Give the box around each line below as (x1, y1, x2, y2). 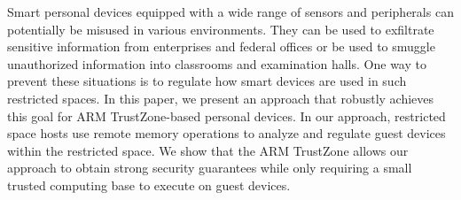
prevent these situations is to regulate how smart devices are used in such (7, 72, 407, 90)
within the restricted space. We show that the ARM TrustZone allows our (7, 141, 409, 159)
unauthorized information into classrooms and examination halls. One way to (7, 54, 426, 73)
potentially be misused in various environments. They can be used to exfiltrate (7, 19, 434, 38)
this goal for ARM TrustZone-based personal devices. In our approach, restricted (7, 106, 446, 125)
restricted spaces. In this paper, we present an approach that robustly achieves (7, 88, 434, 107)
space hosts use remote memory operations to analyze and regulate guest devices (7, 124, 446, 142)
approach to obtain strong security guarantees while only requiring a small (7, 158, 412, 177)
